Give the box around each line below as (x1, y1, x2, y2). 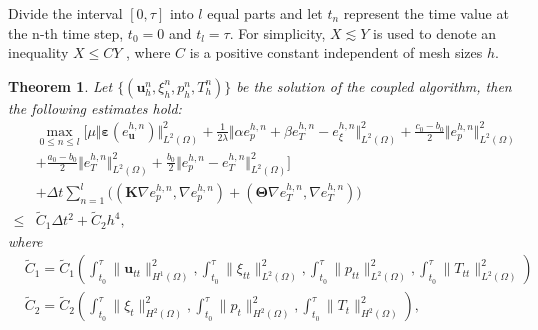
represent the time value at (343, 3, 509, 23)
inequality (8, 42, 69, 63)
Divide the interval (8, 3, 123, 23)
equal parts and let (207, 3, 323, 23)
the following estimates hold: (8, 97, 182, 118)
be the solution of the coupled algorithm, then (236, 75, 512, 96)
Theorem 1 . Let (8, 75, 113, 96)
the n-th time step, (8, 22, 124, 43)
